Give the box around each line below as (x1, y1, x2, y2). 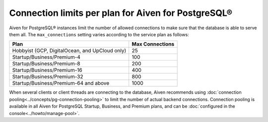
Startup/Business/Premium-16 (12, 67, 82, 74)
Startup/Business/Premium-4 (12, 54, 80, 61)
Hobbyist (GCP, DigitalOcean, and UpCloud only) (12, 47, 127, 54)
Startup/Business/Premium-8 (12, 60, 80, 67)
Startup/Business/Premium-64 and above (12, 80, 110, 87)
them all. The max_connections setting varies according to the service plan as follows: (9, 31, 189, 37)
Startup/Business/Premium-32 (12, 73, 84, 80)
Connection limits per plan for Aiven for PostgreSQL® (9, 7, 233, 18)
